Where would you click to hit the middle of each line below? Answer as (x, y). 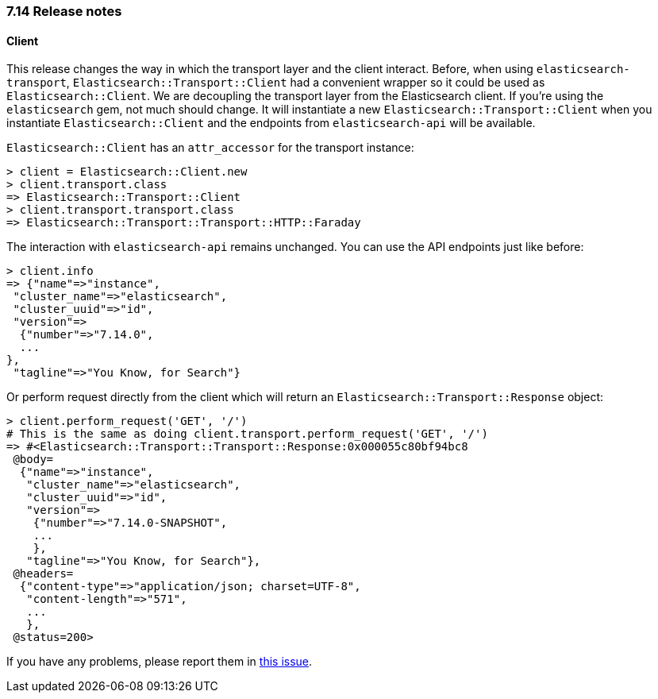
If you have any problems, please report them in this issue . (160, 662)
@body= (33, 460)
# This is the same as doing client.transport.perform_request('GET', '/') (247, 434)
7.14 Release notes (64, 11)
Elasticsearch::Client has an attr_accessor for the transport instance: (210, 148)
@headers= (43, 574)
